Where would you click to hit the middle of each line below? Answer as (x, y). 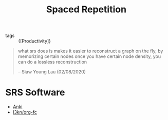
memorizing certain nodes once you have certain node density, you (89, 56)
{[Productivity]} (35, 41)
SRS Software (35, 93)
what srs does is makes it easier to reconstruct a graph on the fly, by (90, 51)
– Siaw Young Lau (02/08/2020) (52, 72)
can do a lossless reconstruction (52, 62)
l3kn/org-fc (25, 112)
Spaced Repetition (86, 9)
